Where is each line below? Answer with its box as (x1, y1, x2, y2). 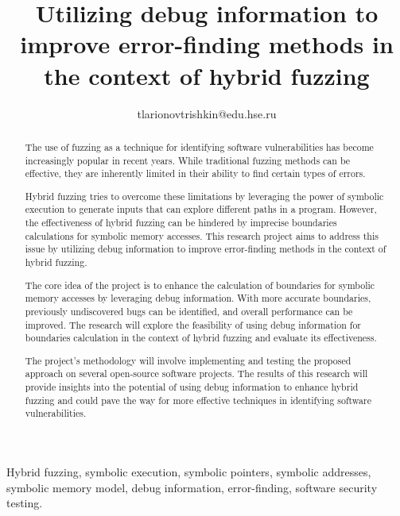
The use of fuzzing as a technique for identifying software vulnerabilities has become (25, 140, 374, 153)
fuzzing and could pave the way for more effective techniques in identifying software (25, 393, 372, 406)
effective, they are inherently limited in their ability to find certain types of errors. (25, 167, 366, 180)
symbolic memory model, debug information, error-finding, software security (6, 479, 378, 495)
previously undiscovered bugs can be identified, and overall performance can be (25, 304, 353, 318)
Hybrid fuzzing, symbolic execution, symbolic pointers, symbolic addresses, (6, 464, 371, 480)
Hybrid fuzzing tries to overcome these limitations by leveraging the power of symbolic (25, 189, 384, 202)
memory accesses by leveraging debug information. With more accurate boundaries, (25, 291, 371, 305)
